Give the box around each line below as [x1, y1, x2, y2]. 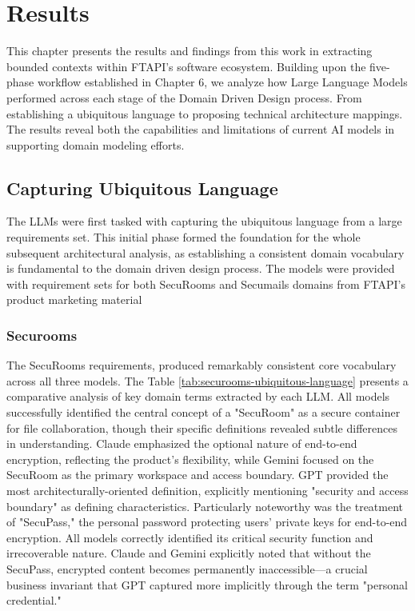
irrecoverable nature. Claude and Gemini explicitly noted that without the [6, 545, 371, 561]
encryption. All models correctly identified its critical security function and [6, 529, 373, 545]
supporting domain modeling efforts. [6, 136, 185, 153]
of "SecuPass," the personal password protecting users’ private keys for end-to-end [6, 513, 408, 530]
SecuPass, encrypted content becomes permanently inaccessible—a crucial [6, 560, 368, 577]
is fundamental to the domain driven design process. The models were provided [6, 260, 395, 277]
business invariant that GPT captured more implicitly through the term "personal [6, 576, 408, 593]
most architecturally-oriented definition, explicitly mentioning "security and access [6, 482, 409, 499]
